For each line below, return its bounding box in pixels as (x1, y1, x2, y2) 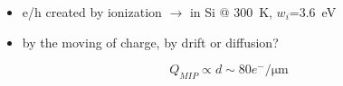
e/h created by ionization (22, 3, 162, 21)
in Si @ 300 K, (189, 3, 272, 21)
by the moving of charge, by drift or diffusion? (22, 32, 279, 51)
